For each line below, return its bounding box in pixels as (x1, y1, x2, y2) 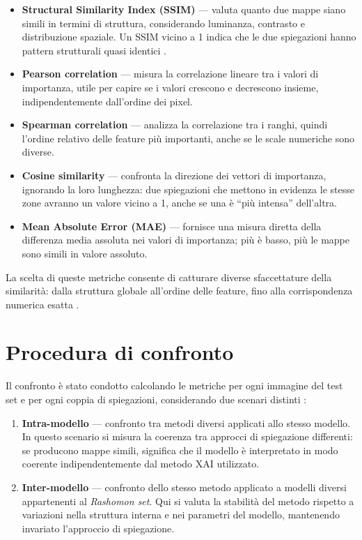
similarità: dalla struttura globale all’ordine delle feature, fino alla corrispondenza (6, 283, 353, 298)
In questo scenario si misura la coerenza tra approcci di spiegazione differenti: (22, 429, 353, 444)
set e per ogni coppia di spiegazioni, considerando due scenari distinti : (6, 392, 307, 406)
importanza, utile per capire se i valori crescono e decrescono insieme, (22, 80, 319, 94)
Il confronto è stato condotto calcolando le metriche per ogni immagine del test (6, 378, 343, 393)
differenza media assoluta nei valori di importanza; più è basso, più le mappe (22, 232, 349, 247)
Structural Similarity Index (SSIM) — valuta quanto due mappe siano (22, 2, 346, 16)
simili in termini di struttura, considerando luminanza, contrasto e (22, 15, 305, 30)
